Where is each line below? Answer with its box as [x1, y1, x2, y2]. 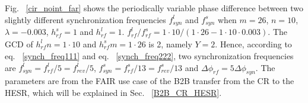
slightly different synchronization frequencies [5, 13, 166, 25]
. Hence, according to [215, 37, 292, 50]
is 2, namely [148, 37, 192, 50]
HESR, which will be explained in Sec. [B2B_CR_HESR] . [5, 86, 222, 98]
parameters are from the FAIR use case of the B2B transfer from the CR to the [5, 75, 294, 87]
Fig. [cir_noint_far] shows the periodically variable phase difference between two [5, 2, 304, 14]
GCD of [5, 37, 33, 50]
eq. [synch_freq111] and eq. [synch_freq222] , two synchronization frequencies [5, 49, 294, 62]
